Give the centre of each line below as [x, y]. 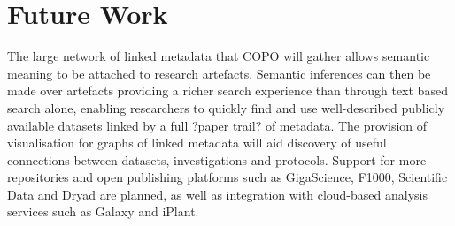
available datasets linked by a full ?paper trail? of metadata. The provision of [217, 125]
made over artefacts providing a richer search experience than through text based [227, 90]
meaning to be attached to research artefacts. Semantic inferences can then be [219, 73]
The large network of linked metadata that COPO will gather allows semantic [219, 56]
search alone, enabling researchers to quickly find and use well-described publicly [226, 107]
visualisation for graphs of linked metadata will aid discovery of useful [197, 143]
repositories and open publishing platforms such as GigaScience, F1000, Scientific [227, 177]
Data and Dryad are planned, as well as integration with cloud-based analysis [217, 194]
